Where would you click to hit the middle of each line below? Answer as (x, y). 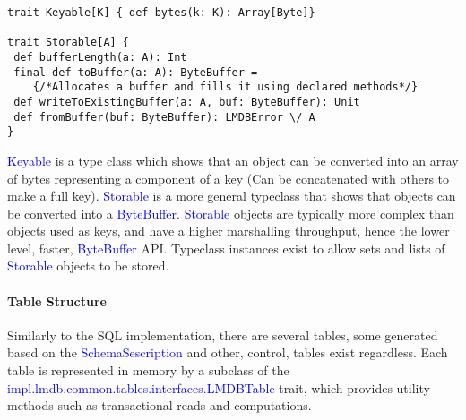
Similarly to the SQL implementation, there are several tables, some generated (223, 334)
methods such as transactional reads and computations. (160, 405)
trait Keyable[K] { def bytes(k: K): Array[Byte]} (161, 13)
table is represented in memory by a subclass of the (148, 370)
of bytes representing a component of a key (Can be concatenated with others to (229, 178)
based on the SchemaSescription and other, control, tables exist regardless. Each (228, 352)
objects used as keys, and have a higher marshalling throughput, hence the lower (229, 231)
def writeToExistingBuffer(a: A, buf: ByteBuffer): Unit (187, 102)
